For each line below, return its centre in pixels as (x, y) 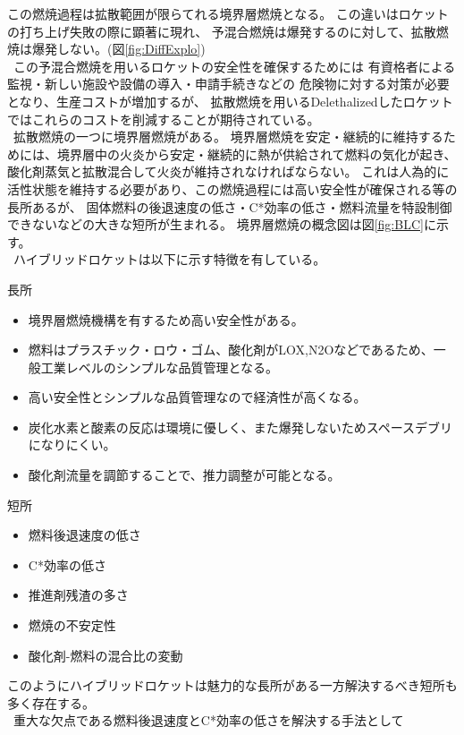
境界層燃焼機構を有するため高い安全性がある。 (166, 319)
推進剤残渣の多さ (78, 595)
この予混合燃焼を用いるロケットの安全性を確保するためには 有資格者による (234, 66)
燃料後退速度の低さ (84, 535)
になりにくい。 (72, 444)
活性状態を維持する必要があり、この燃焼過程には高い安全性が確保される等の (232, 188)
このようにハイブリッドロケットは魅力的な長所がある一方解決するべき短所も (232, 685)
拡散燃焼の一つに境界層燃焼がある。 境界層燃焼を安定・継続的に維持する (228, 137)
